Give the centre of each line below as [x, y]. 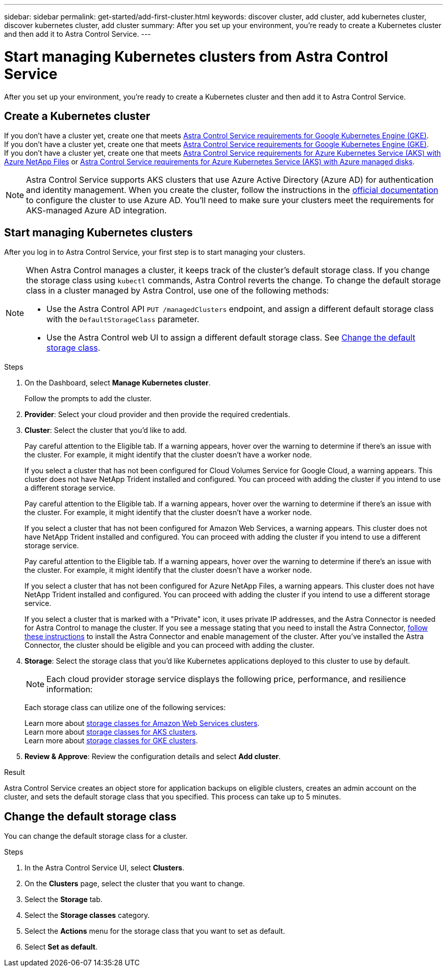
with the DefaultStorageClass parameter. [123, 319]
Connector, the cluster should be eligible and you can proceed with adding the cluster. [170, 645]
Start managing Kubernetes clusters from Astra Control [196, 56]
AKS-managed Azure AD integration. [96, 211]
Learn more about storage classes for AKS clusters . [111, 732]
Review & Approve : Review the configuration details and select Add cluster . [153, 757]
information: [70, 689]
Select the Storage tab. [64, 900]
